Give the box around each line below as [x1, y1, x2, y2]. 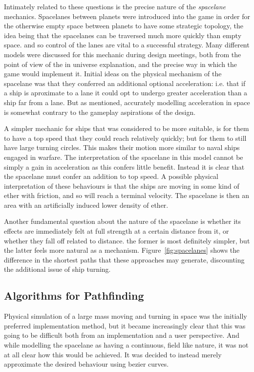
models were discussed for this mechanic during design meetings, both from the [4, 49, 241, 59]
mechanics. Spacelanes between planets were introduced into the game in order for [4, 11, 250, 21]
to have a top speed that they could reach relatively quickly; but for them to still [4, 132, 247, 143]
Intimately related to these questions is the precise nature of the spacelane [4, 1, 226, 11]
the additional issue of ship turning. [4, 264, 111, 274]
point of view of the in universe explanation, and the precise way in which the [4, 59, 237, 69]
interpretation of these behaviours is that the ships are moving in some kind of [4, 180, 239, 191]
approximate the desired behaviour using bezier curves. [4, 359, 169, 369]
